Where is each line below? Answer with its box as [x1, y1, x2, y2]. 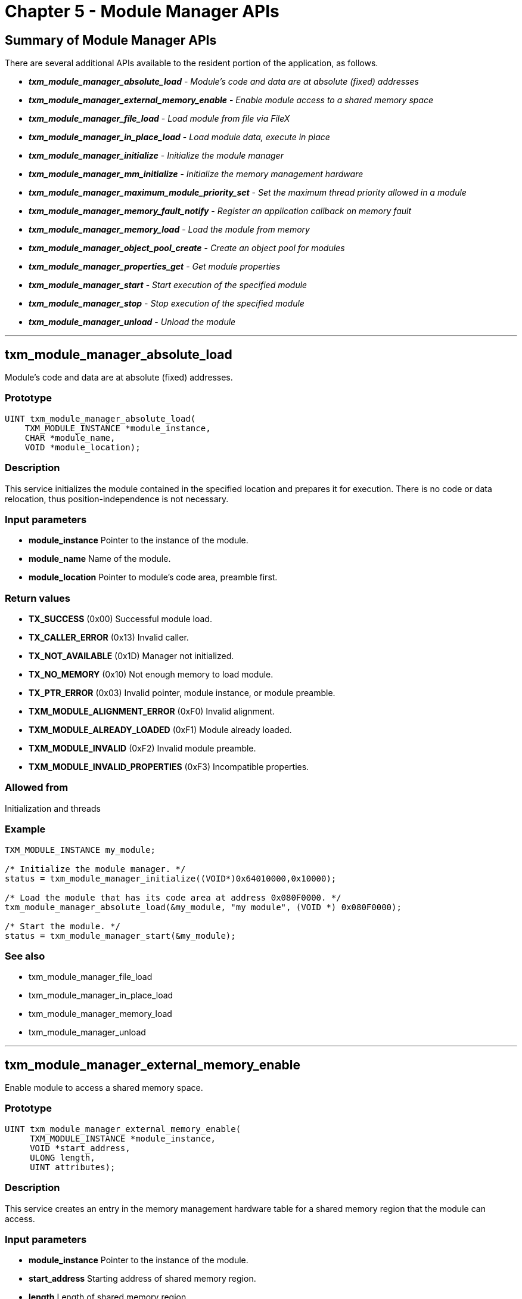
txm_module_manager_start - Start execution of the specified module [29, 280, 307, 290]
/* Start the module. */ [5, 921, 120, 931]
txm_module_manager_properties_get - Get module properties [29, 261, 281, 272]
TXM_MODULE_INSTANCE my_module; [5, 845, 156, 855]
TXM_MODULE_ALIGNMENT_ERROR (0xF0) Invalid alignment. [29, 706, 275, 717]
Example [5, 823, 46, 836]
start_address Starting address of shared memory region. [29, 1273, 256, 1284]
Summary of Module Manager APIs [5, 32, 217, 48]
